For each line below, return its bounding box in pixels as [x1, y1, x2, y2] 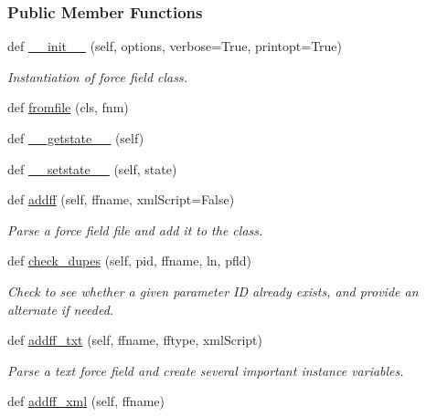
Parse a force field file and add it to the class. [7, 220, 263, 239]
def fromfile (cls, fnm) [7, 98, 129, 117]
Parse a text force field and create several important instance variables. [7, 360, 404, 380]
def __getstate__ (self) [7, 129, 144, 147]
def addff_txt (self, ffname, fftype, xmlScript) [7, 330, 262, 349]
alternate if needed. [7, 299, 114, 318]
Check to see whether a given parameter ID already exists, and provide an [7, 281, 419, 300]
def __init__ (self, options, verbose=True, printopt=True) [7, 36, 343, 56]
